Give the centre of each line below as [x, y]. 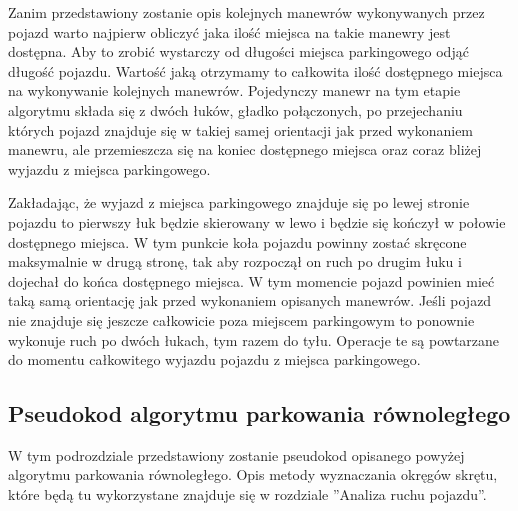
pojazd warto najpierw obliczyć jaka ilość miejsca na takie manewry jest [229, 31]
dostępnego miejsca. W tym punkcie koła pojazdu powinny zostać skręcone [237, 241]
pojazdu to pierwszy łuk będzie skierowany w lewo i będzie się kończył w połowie [257, 221]
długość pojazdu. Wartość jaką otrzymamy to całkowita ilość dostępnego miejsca [255, 70]
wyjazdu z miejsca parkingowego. [109, 168]
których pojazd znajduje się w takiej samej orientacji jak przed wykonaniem [241, 129]
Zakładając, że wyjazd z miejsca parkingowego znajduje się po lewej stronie [239, 202]
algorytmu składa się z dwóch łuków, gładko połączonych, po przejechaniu [235, 109]
